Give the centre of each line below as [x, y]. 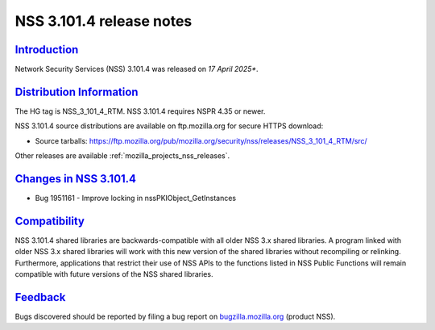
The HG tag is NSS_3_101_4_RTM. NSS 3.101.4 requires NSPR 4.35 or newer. [140, 111]
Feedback [40, 297]
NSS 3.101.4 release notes [104, 21]
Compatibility [50, 221]
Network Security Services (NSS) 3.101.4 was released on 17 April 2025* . [137, 69]
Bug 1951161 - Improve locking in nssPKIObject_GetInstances [136, 198]
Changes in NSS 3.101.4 [76, 179]
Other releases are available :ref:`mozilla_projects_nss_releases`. [122, 156]
